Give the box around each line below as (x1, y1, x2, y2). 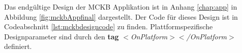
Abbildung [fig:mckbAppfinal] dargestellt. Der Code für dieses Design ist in (4, 11, 238, 22)
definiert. (4, 41, 32, 51)
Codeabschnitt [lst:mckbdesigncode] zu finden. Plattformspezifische (4, 21, 213, 32)
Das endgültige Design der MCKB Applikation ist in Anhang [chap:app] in (4, 2, 237, 12)
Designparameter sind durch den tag (4, 31, 119, 41)
